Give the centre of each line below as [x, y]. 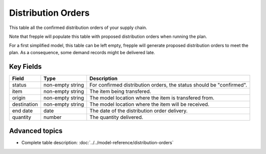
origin [19, 97]
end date [22, 111]
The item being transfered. [120, 91]
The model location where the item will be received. [149, 104]
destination [25, 104]
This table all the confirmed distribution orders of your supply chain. [78, 28]
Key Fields [25, 66]
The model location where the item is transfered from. [152, 97]
